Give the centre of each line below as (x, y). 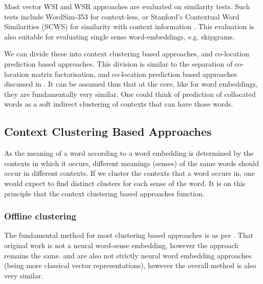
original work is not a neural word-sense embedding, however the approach (122, 245)
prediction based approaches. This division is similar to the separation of (118, 63)
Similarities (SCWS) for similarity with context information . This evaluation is (129, 26)
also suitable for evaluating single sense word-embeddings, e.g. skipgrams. (119, 36)
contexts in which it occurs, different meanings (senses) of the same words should (131, 163)
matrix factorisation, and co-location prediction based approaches (134, 74)
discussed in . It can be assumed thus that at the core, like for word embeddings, (131, 84)
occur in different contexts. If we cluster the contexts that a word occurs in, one (129, 173)
